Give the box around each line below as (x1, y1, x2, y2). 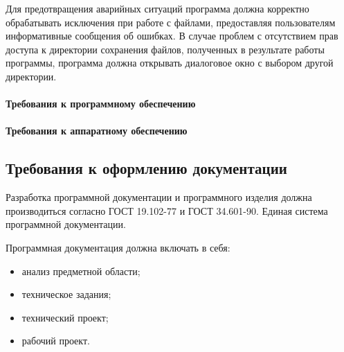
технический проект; (21, 310, 109, 324)
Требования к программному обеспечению (6, 96, 196, 111)
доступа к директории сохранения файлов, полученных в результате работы (6, 42, 325, 56)
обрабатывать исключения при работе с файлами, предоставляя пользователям (6, 15, 336, 29)
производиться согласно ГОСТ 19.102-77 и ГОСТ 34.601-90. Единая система (6, 203, 328, 218)
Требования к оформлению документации (6, 157, 287, 179)
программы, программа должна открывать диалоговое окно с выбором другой (6, 55, 334, 70)
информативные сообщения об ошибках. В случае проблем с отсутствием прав (6, 28, 338, 43)
